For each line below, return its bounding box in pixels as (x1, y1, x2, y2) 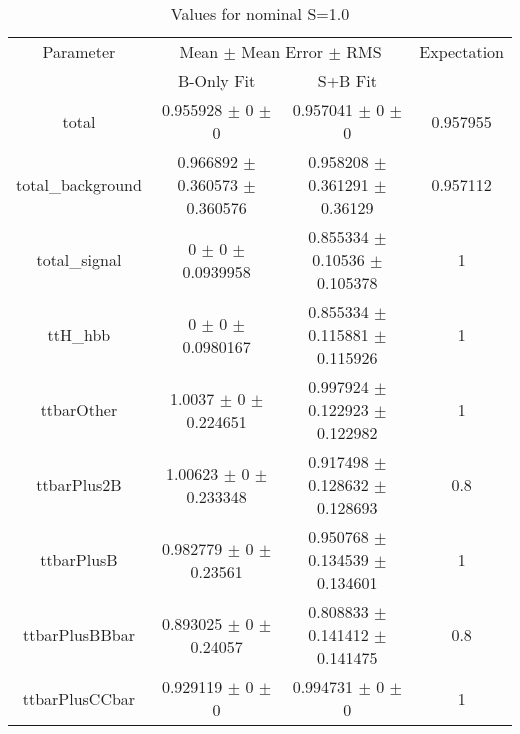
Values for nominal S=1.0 (170, 2, 350, 25)
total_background (16, 173, 142, 196)
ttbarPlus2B (36, 473, 122, 496)
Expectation (419, 40, 504, 63)
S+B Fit (317, 69, 377, 92)
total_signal (36, 248, 122, 271)
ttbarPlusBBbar (22, 623, 135, 646)
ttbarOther (40, 398, 118, 421)
